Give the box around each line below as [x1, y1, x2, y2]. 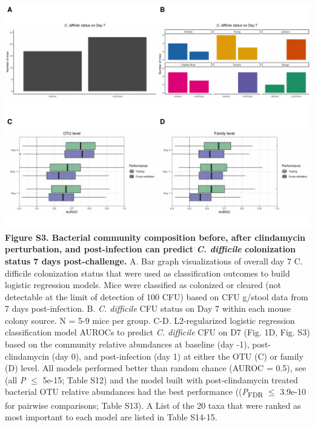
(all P [5, 373, 26, 386]
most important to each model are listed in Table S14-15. [5, 411, 217, 423]
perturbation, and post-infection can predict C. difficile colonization [5, 243, 296, 255]
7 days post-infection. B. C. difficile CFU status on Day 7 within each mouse [5, 302, 291, 315]
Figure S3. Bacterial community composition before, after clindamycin [5, 230, 305, 243]
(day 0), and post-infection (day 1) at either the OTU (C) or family [51, 349, 303, 362]
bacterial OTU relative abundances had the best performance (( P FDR [5, 385, 264, 400]
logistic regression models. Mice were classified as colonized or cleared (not [5, 278, 282, 291]
